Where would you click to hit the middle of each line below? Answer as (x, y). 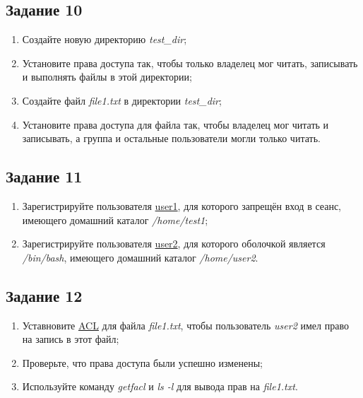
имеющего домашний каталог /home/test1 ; (115, 220)
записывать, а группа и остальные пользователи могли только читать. (171, 138)
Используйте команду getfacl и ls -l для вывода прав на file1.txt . (160, 386)
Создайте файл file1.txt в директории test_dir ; (122, 100)
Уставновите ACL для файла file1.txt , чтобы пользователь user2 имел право (185, 325)
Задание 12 (44, 295)
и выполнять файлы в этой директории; (107, 77)
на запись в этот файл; (71, 339)
